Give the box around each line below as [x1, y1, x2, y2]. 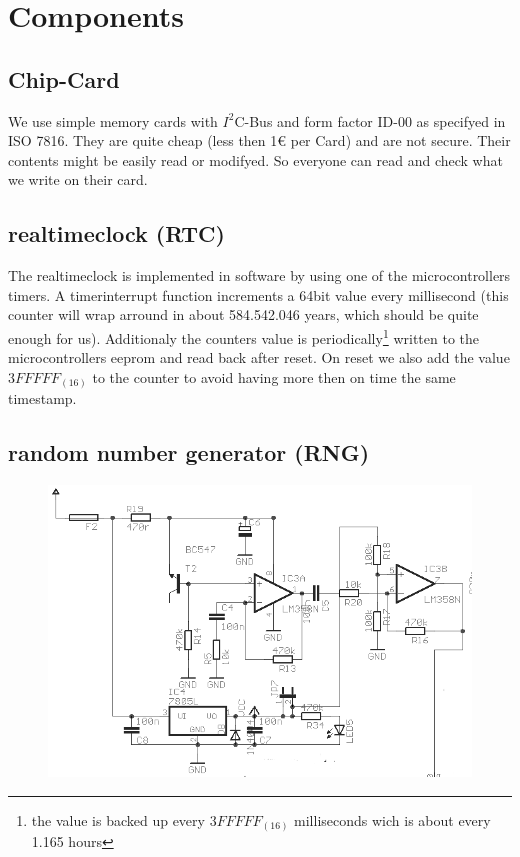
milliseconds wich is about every [294, 809, 491, 830]
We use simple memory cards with [8, 110, 218, 131]
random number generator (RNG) [8, 437, 370, 468]
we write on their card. [8, 169, 148, 190]
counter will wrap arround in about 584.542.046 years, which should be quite [8, 304, 479, 325]
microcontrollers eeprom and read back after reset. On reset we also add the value [8, 347, 510, 368]
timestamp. [8, 388, 77, 409]
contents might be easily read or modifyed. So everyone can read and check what [8, 149, 503, 170]
